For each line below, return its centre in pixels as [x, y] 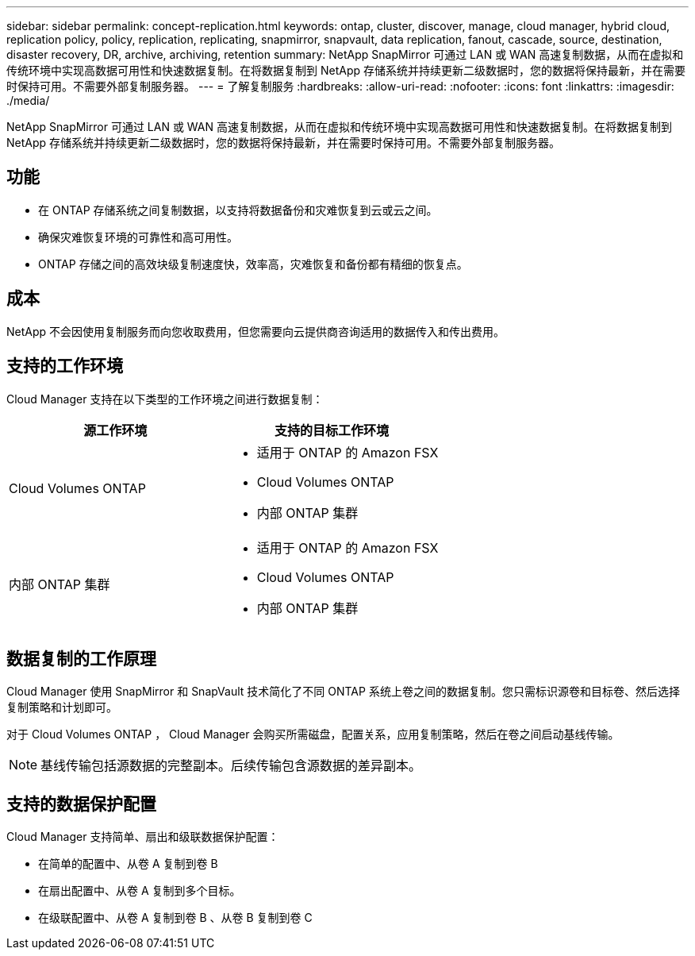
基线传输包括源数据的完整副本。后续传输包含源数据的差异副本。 [231, 766]
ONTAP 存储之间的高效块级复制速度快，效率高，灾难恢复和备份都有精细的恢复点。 [253, 264]
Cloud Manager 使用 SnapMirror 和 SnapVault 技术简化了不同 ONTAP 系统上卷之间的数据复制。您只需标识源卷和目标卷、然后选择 [343, 692]
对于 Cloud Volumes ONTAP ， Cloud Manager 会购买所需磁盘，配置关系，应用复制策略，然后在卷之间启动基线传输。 [313, 734]
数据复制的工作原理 [81, 658]
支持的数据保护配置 [81, 804]
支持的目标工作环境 [332, 430]
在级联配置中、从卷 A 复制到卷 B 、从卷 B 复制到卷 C [175, 918]
